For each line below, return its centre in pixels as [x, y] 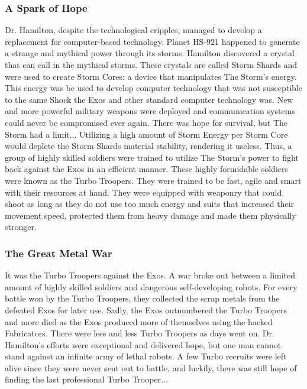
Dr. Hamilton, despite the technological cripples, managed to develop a [133, 30]
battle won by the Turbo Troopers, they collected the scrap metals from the [142, 298]
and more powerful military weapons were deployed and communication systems [150, 111]
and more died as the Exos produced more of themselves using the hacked [139, 321]
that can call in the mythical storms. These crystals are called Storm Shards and [151, 64]
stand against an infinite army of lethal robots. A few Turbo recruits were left [146, 356]
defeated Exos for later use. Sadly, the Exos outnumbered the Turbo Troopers [146, 309]
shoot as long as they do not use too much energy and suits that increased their [150, 204]
